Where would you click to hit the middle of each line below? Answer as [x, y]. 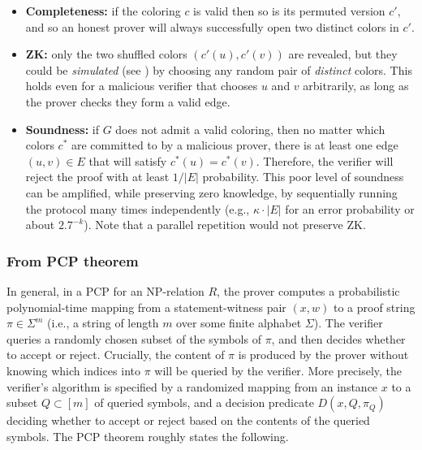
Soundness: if [62, 129]
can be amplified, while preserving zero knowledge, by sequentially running [211, 192]
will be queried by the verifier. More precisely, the [278, 370]
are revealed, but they [343, 54]
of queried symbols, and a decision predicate [204, 402]
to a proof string [374, 307]
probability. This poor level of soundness [303, 177]
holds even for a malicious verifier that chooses [142, 86]
